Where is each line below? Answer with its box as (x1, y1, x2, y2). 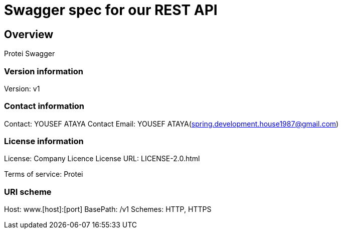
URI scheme (4, 186, 52, 197)
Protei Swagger (4, 49, 55, 58)
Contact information (4, 101, 85, 111)
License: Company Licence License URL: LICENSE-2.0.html (4, 154, 200, 163)
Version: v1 (4, 84, 40, 93)
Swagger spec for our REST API (4, 2, 218, 19)
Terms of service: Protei (4, 170, 83, 179)
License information (4, 136, 84, 147)
